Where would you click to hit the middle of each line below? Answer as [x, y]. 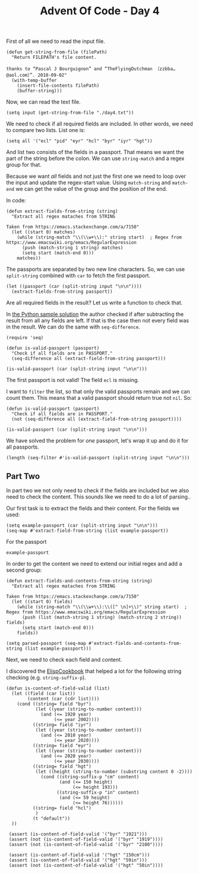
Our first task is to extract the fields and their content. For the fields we [93, 508]
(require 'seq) [25, 338]
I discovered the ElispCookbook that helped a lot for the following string [94, 671]
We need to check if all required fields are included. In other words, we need [99, 124]
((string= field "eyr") [62, 745]
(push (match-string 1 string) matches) [72, 248]
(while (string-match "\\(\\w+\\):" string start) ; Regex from [99, 237]
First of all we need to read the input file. [56, 41]
